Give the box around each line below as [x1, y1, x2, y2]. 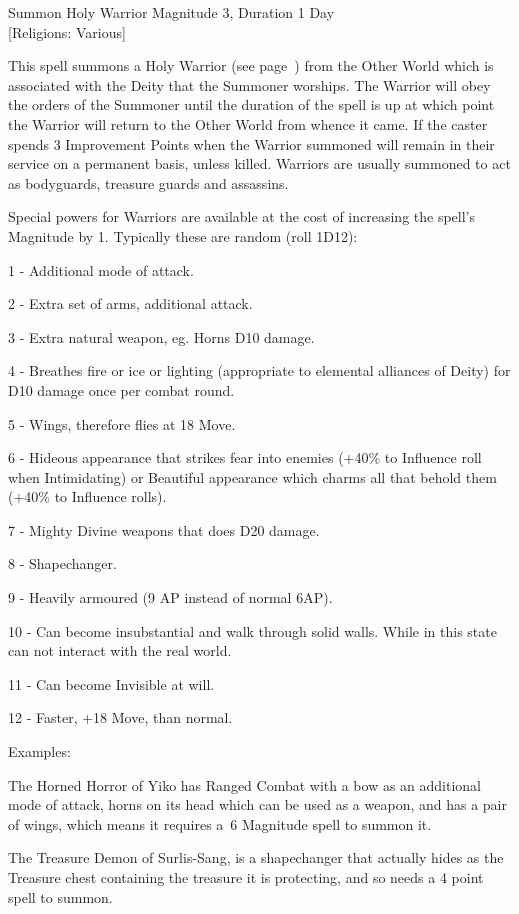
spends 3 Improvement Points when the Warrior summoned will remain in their [8, 133, 495, 154]
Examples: [8, 741, 71, 762]
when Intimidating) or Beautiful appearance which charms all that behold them [8, 466, 497, 487]
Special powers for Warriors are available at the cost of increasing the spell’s [8, 206, 475, 227]
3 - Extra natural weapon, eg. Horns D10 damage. [8, 326, 315, 347]
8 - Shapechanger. [8, 553, 117, 574]
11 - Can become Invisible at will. [8, 673, 215, 694]
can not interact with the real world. [8, 640, 232, 661]
